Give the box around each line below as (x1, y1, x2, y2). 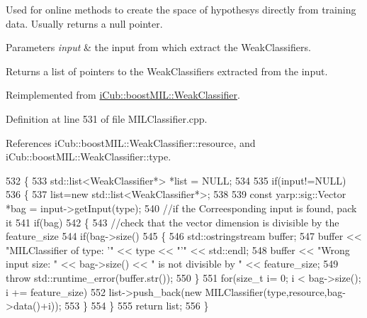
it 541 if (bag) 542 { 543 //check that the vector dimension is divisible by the (6, 214, 339, 229)
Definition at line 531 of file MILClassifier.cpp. (6, 111, 208, 126)
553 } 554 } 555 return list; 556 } (64, 298, 209, 313)
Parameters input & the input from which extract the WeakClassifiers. (6, 40, 311, 55)
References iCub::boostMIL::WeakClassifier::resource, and (6, 135, 256, 150)
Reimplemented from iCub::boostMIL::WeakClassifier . (6, 87, 240, 102)
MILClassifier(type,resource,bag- (205, 284, 346, 299)
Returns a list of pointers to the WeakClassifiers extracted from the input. (6, 63, 328, 78)
